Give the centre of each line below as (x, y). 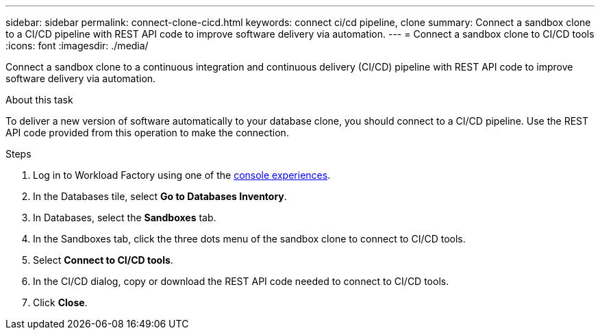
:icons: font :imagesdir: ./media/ (77, 46)
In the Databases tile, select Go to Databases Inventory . (160, 196)
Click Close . (60, 302)
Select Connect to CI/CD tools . (103, 260)
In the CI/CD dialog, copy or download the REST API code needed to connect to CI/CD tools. (241, 281)
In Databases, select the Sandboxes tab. (125, 218)
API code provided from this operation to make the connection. (147, 133)
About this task (39, 100)
